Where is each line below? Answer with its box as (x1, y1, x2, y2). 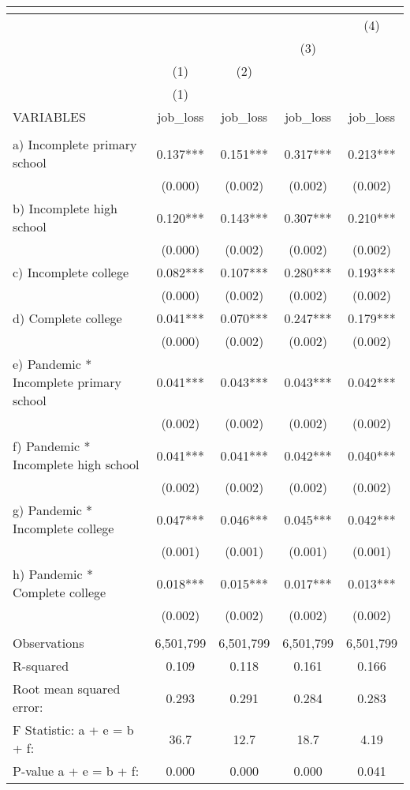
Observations (13, 634, 84, 652)
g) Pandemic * (13, 501, 93, 519)
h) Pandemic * (13, 565, 94, 583)
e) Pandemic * (13, 355, 92, 373)
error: (13, 698, 43, 716)
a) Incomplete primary (13, 135, 137, 153)
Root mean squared (13, 679, 121, 698)
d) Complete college (13, 309, 122, 327)
